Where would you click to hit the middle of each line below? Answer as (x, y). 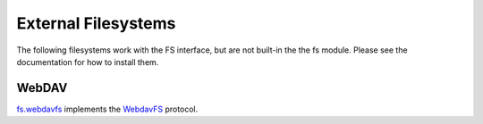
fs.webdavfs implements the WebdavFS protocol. (107, 109)
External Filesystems (96, 23)
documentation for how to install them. (88, 62)
